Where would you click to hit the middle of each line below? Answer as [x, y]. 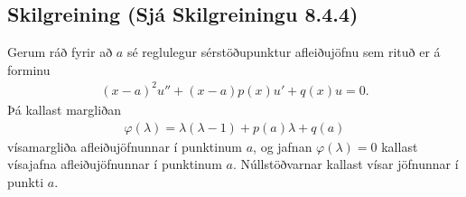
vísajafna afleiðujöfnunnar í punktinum [115, 164]
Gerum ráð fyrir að [60, 52]
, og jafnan [283, 146]
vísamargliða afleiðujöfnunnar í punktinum [125, 146]
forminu [29, 69]
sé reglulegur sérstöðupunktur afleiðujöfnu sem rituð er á [284, 52]
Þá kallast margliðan [64, 109]
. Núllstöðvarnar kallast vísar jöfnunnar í [345, 164]
